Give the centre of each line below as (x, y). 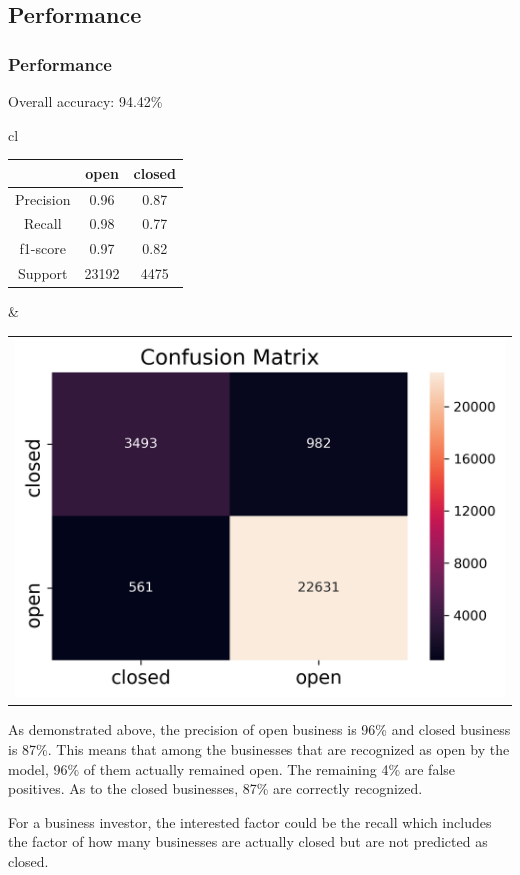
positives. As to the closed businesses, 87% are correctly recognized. (215, 788)
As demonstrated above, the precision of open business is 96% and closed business (259, 729)
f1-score (42, 248)
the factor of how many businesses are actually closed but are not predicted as (248, 841)
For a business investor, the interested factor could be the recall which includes (250, 821)
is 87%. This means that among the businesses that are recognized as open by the (259, 749)
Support (43, 273)
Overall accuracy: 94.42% (85, 101)
